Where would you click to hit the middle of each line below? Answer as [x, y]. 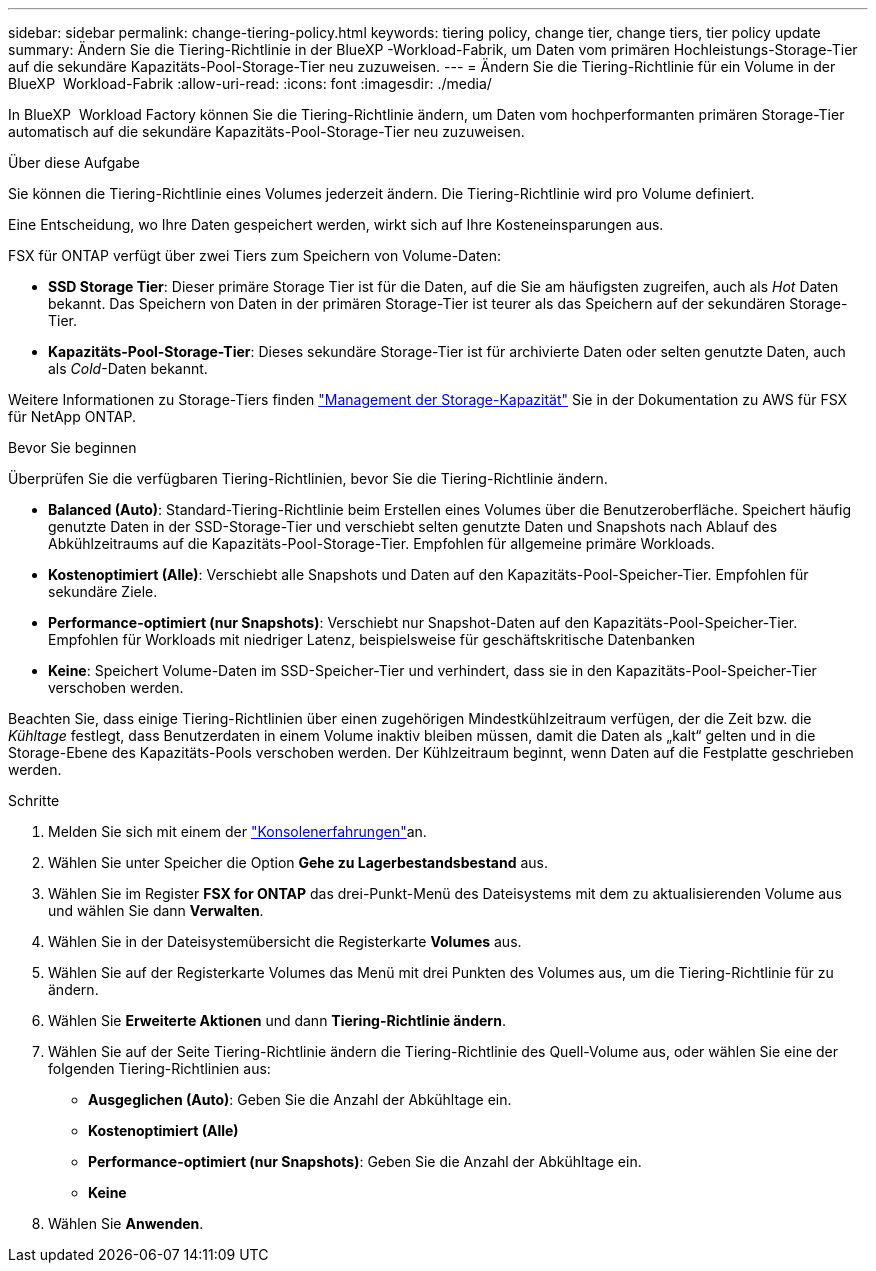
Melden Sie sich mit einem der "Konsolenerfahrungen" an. [237, 831]
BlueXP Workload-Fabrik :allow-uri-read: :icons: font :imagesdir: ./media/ [250, 83]
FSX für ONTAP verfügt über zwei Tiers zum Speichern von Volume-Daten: [254, 255]
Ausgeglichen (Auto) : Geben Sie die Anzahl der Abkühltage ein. [300, 1099]
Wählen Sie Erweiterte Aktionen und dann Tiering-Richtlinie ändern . [277, 1020]
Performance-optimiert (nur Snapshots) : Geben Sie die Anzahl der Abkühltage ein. [365, 1161]
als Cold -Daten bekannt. [128, 368]
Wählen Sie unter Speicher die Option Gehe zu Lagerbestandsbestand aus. [298, 862]
